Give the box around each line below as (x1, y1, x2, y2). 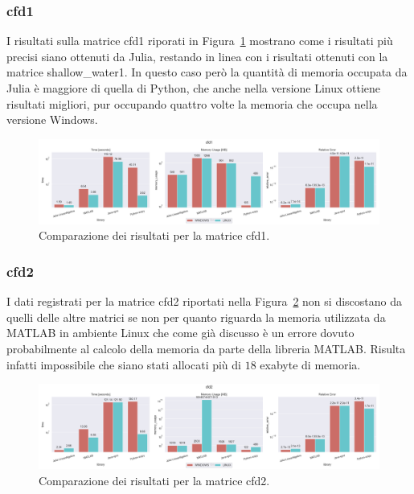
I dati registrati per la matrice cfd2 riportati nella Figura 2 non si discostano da (6, 293, 402, 310)
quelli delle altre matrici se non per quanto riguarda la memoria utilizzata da (6, 308, 386, 325)
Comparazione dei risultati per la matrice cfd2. (39, 471, 270, 488)
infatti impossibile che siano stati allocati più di (6, 356, 241, 373)
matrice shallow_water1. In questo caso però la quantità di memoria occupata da (6, 64, 408, 80)
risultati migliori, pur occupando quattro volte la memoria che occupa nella (6, 95, 378, 112)
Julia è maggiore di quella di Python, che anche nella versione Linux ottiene (6, 80, 381, 96)
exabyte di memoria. (260, 356, 361, 373)
